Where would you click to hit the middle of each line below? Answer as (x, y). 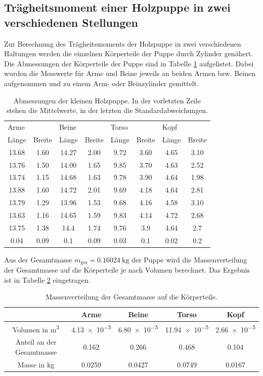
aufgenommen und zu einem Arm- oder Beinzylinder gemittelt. (101, 83)
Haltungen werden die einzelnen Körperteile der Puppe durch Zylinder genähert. (129, 53)
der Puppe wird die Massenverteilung (189, 259)
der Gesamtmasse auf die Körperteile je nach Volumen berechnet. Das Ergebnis (127, 270)
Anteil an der (36, 342)
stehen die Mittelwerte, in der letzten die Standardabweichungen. (107, 110)
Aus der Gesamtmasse (38, 259)
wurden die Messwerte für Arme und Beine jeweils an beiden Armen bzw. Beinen (130, 73)
